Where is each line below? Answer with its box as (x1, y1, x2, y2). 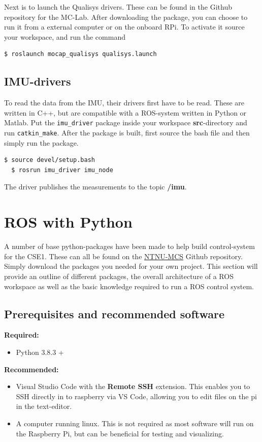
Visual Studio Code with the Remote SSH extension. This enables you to (16, 381, 250, 392)
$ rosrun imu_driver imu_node (11, 166, 113, 174)
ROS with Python (4, 211, 133, 232)
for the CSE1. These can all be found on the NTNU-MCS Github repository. (4, 251, 243, 261)
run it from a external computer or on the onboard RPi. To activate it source (4, 21, 245, 32)
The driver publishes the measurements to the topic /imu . (4, 181, 187, 192)
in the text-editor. (16, 401, 72, 411)
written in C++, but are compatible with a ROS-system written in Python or (4, 107, 247, 118)
